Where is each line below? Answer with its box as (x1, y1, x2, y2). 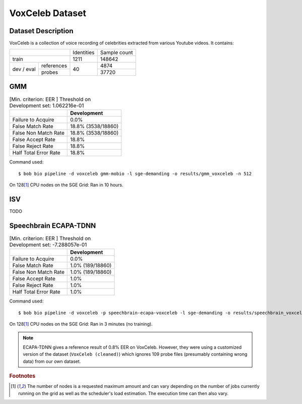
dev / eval (12, 65, 36, 72)
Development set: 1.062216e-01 (9, 102, 84, 109)
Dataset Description (9, 27, 73, 35)
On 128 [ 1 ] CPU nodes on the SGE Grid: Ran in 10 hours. (9, 182, 123, 188)
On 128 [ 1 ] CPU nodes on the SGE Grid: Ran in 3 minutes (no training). (9, 321, 153, 327)
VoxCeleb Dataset (9, 8, 87, 19)
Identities (72, 49, 95, 56)
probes (41, 69, 58, 76)
